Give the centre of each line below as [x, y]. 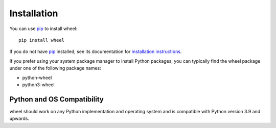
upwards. [19, 119]
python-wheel [37, 78]
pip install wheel [42, 40]
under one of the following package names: [55, 68]
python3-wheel [38, 85]
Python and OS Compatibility [57, 99]
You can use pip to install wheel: [43, 29]
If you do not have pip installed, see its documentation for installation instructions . [96, 52]
